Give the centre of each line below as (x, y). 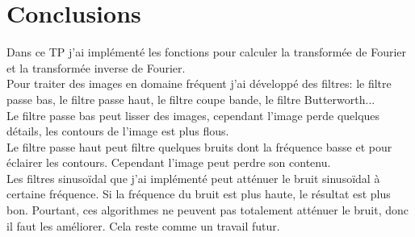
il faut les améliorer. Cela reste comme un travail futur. (143, 225)
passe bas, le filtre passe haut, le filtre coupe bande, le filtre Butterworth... (191, 99)
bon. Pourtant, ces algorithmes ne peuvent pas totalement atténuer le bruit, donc (207, 210)
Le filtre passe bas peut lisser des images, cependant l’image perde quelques (193, 115)
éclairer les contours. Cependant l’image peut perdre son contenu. (169, 162)
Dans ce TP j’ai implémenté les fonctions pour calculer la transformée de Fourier (206, 52)
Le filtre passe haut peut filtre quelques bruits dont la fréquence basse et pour (199, 146)
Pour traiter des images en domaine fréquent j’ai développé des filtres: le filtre (199, 83)
